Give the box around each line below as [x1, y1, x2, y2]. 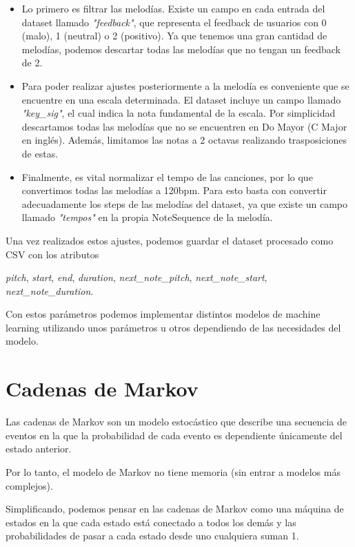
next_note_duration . [6, 283, 94, 298]
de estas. [21, 146, 59, 160]
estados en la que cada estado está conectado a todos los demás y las [6, 515, 296, 529]
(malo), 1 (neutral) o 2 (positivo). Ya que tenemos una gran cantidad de [21, 28, 327, 43]
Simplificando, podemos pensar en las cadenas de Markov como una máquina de [6, 501, 344, 516]
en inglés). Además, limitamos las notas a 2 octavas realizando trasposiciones [21, 133, 347, 147]
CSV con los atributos [6, 247, 99, 261]
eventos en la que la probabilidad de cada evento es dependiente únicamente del [6, 428, 343, 442]
